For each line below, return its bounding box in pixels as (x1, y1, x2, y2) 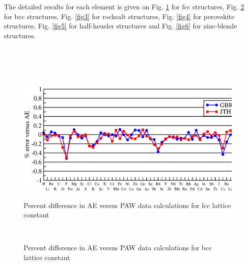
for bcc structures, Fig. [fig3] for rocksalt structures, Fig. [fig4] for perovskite (4, 11, 235, 21)
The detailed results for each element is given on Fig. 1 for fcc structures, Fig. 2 (4, 1, 244, 11)
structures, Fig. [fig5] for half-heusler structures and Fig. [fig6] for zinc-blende (4, 21, 237, 31)
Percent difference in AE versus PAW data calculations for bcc (24, 242, 212, 253)
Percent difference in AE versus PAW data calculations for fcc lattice (24, 200, 231, 210)
